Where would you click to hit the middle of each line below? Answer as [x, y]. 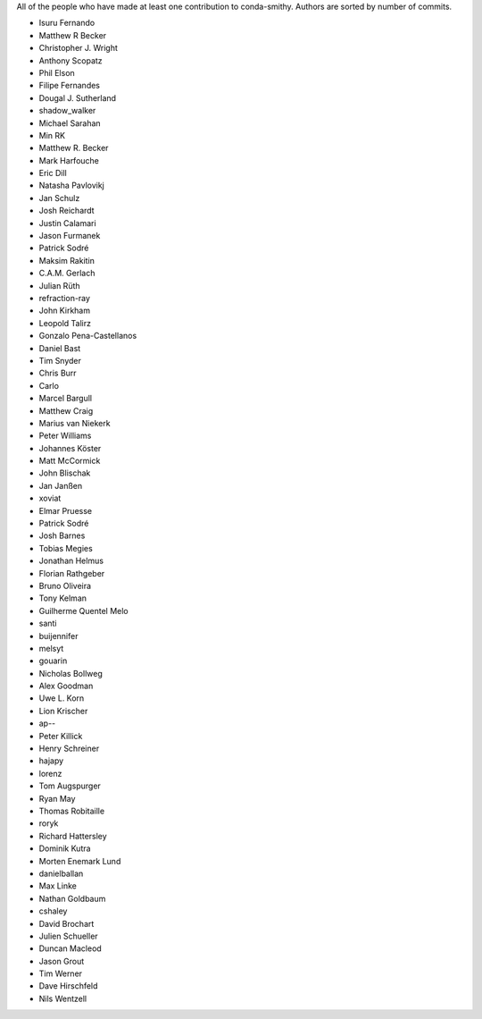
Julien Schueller [68, 936]
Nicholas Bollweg [71, 673]
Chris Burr [58, 373]
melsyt [51, 648]
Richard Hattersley [73, 836]
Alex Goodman [66, 686]
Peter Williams [65, 436]
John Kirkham [65, 311]
